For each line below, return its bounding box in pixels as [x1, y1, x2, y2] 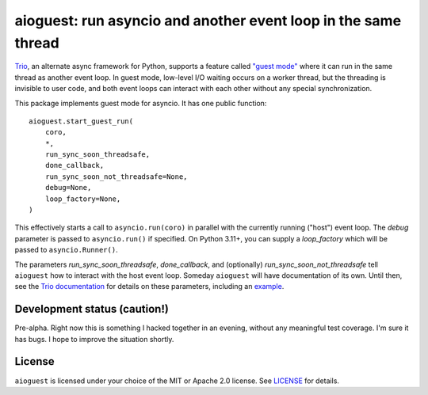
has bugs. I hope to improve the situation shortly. [14, 334, 174, 344]
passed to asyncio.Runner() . [14, 245, 118, 255]
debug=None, [44, 183, 92, 192]
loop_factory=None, [44, 194, 121, 203]
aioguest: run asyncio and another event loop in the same [14, 12, 402, 29]
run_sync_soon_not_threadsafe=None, [44, 172, 188, 181]
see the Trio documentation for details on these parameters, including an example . [14, 282, 285, 291]
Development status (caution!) [14, 302, 170, 316]
